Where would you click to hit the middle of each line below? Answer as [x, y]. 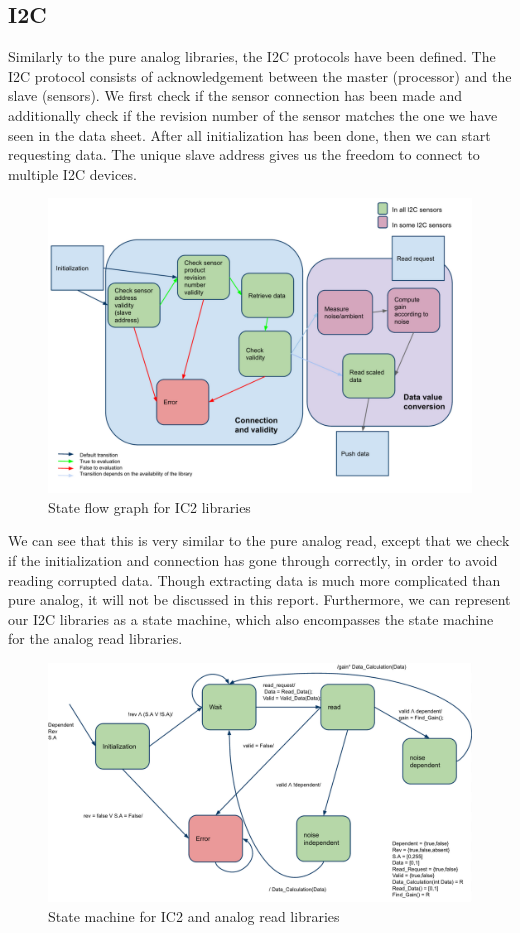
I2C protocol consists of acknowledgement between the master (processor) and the [260, 75]
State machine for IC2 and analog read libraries [194, 915]
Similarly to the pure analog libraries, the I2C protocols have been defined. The [252, 56]
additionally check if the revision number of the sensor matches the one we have [253, 114]
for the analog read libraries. [95, 638]
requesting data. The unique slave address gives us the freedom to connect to [244, 154]
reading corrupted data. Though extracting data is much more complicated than [254, 579]
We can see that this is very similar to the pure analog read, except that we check [259, 540]
